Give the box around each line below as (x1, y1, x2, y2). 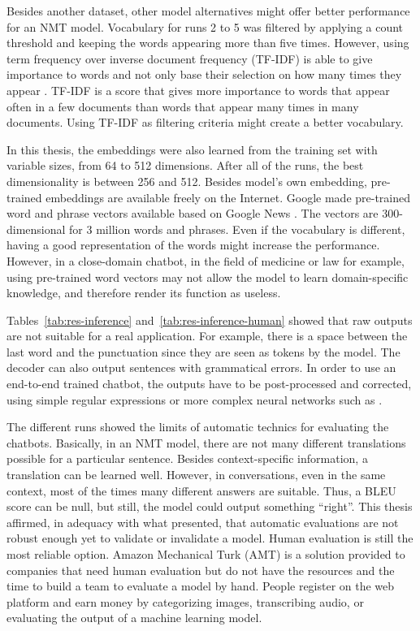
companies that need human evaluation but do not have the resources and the (6, 561, 395, 578)
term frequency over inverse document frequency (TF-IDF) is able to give (6, 50, 373, 67)
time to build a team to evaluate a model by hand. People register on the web (6, 577, 395, 594)
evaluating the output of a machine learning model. (6, 609, 262, 626)
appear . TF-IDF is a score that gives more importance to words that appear (6, 81, 390, 98)
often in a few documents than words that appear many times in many (6, 97, 359, 115)
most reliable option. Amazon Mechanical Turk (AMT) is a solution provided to (6, 546, 405, 562)
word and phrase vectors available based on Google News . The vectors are (6, 205, 379, 222)
